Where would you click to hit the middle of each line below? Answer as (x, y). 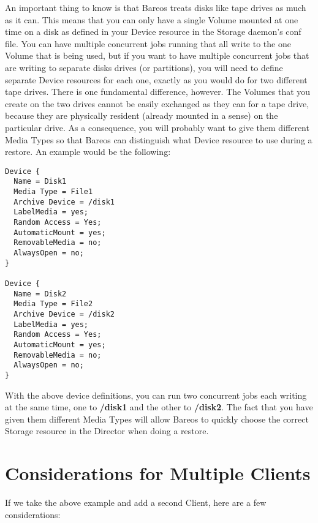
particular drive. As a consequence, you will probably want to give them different (157, 127)
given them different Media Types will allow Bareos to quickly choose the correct (157, 419)
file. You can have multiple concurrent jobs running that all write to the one (148, 43)
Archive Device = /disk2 (64, 314)
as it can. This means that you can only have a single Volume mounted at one (152, 19)
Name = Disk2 (40, 294)
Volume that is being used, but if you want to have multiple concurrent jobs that (157, 55)
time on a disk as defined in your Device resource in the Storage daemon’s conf (153, 32)
